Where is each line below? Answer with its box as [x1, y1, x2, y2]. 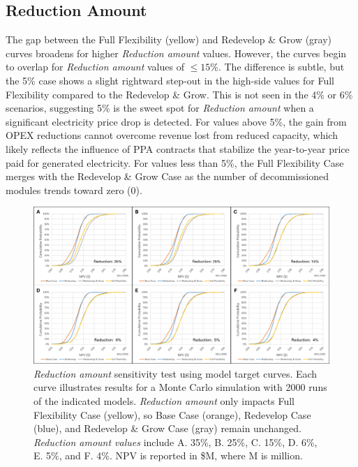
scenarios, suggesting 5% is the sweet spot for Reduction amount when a [6, 101, 314, 115]
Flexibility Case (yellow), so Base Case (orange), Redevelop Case [33, 407, 311, 422]
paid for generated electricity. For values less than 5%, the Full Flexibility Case [6, 155, 344, 170]
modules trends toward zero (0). [6, 182, 142, 197]
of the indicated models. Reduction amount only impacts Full [33, 393, 294, 408]
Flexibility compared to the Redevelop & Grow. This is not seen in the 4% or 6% [6, 87, 353, 101]
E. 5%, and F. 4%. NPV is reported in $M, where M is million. [33, 448, 303, 463]
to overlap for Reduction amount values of [6, 59, 184, 74]
